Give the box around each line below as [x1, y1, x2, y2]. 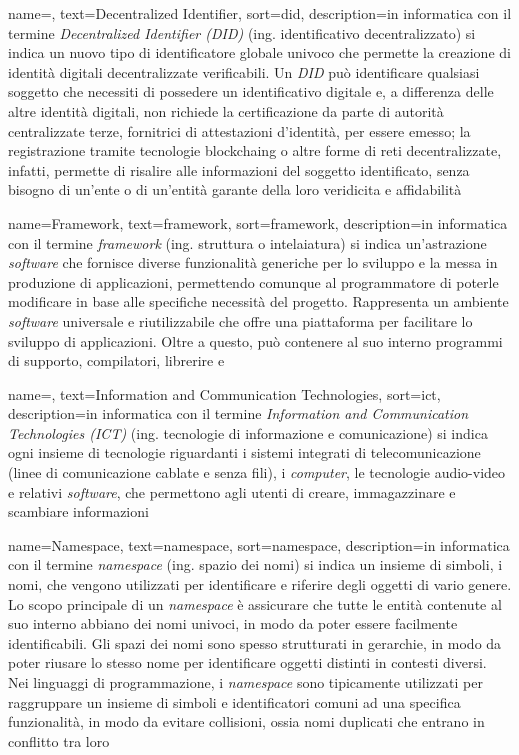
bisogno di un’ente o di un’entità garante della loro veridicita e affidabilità [8, 179, 462, 200]
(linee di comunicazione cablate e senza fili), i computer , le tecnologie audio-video [8, 462, 506, 483]
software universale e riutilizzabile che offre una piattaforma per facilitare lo [8, 310, 473, 331]
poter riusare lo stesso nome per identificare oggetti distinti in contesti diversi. [8, 652, 487, 673]
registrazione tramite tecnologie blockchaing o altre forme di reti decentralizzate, [8, 140, 502, 161]
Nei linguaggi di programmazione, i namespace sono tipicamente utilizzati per [8, 672, 483, 692]
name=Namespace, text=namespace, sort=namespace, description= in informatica [8, 534, 510, 555]
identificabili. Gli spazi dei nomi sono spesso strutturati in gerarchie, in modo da [8, 632, 502, 653]
